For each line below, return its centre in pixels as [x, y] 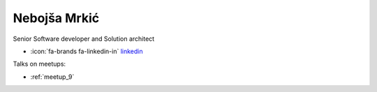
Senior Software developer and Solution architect [84, 39]
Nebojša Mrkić [56, 18]
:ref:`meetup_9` [52, 77]
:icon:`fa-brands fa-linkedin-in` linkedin [87, 51]
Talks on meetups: [39, 64]
